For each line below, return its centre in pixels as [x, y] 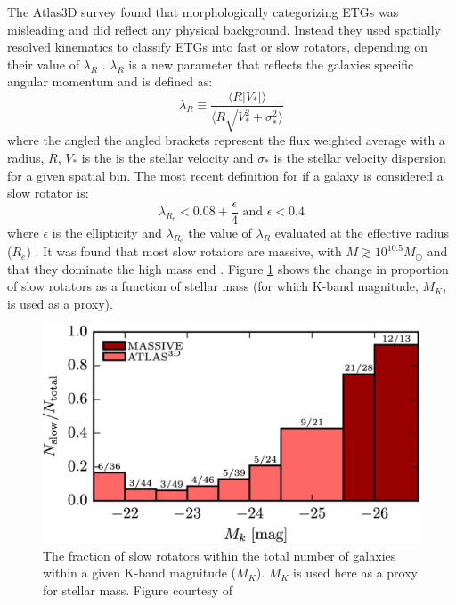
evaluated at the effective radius [362, 232]
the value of [220, 232]
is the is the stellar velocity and [167, 158]
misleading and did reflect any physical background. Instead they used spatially [224, 29]
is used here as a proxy [356, 573]
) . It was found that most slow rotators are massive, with [184, 251]
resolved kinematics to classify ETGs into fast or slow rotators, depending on [217, 47]
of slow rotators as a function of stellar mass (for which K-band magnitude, [213, 286]
